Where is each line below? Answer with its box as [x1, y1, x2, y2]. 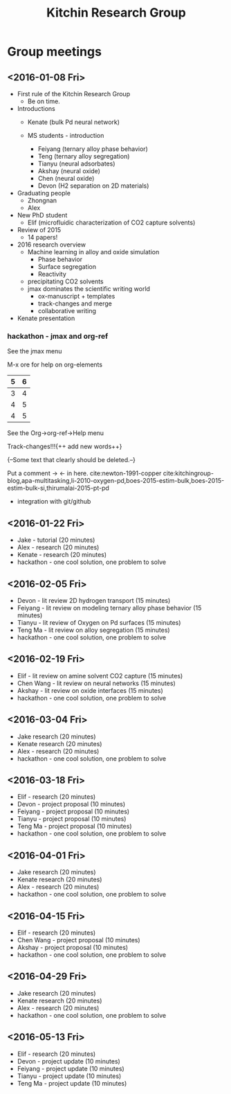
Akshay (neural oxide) [37, 167, 100, 175]
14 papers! [27, 233, 58, 241]
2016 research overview [17, 240, 86, 249]
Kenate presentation [17, 314, 75, 322]
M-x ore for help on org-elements [7, 360, 102, 369]
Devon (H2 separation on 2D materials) [37, 182, 149, 190]
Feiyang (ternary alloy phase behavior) [37, 145, 149, 153]
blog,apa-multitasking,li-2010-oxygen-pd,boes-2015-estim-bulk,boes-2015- [7, 477, 225, 485]
